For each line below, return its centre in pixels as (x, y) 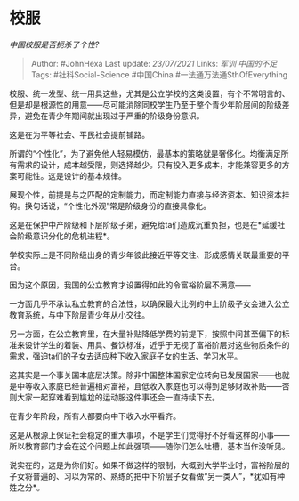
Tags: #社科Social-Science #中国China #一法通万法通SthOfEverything (159, 74)
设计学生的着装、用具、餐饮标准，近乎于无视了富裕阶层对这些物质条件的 (157, 344)
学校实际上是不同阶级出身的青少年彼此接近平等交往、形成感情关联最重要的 (145, 255)
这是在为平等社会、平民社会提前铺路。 (79, 134)
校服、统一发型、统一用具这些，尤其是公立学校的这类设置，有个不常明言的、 (149, 93)
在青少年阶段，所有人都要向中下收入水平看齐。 (95, 416)
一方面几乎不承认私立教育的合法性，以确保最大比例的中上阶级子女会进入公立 (149, 303)
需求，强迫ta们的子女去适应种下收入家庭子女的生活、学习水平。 (126, 356)
